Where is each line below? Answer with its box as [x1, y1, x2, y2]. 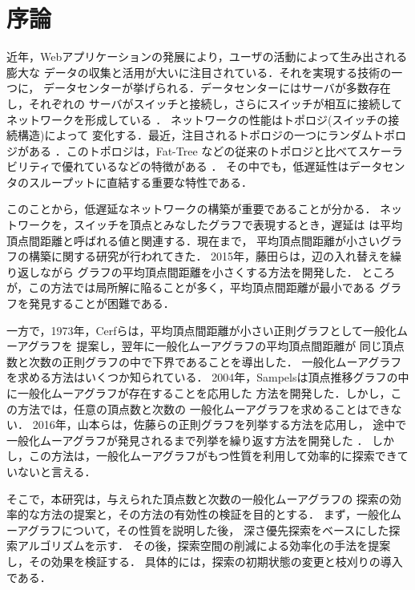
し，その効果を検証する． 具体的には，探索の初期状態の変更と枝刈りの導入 [6, 552, 403, 569]
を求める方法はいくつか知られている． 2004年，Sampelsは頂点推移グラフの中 [6, 369, 409, 386]
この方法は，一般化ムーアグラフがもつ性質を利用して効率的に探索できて [28, 447, 409, 464]
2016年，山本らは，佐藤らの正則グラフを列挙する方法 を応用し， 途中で [32, 416, 407, 433]
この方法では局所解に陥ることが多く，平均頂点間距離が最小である [28, 279, 376, 296]
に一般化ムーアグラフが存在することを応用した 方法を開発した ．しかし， [6, 385, 391, 401]
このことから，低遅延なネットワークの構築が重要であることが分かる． [6, 200, 377, 217]
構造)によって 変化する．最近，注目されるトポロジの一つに [17, 127, 328, 143]
